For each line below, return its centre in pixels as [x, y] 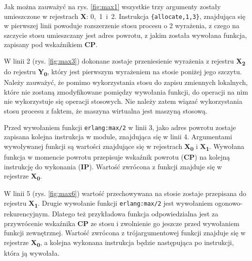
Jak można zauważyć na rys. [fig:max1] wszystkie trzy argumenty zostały [112, 6]
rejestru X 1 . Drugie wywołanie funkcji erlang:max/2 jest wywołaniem [108, 203]
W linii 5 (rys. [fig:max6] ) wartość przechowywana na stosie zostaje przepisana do [125, 193]
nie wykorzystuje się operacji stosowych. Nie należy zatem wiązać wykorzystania [123, 101]
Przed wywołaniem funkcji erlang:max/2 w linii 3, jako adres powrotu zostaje [120, 127]
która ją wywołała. [32, 253]
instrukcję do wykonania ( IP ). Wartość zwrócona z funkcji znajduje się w [113, 166]
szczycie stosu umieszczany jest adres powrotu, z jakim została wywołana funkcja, [126, 35]
